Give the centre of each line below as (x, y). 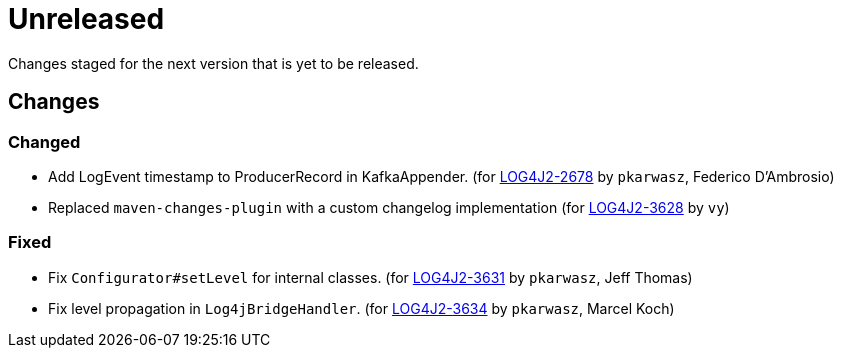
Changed (44, 141)
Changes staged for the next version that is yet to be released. (213, 63)
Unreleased (86, 19)
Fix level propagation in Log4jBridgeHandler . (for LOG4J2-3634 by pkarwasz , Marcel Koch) (361, 308)
